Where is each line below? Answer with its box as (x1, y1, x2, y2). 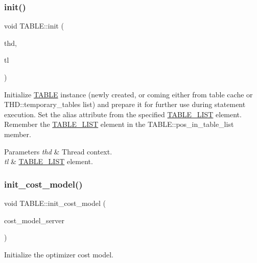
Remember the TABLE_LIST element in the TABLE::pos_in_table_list (4, 119, 234, 129)
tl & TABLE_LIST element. (4, 156, 93, 167)
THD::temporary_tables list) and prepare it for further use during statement (4, 99, 246, 110)
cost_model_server (4, 215, 65, 225)
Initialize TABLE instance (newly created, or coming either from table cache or (4, 89, 253, 99)
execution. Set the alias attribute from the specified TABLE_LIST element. (4, 109, 242, 119)
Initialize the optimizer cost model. (4, 249, 113, 259)
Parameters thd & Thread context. (4, 146, 112, 156)
